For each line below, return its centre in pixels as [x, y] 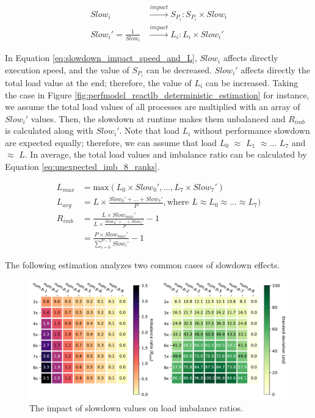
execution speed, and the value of [67, 69]
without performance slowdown [252, 130]
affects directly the [275, 69]
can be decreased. [179, 69]
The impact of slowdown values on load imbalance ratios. [136, 408]
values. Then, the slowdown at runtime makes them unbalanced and [158, 118]
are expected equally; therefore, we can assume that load [111, 142]
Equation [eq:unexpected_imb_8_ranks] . [82, 167]
